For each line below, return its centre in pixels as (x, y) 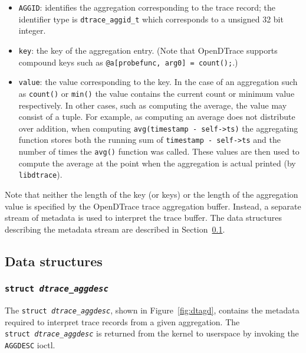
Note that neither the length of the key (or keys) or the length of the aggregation (152, 194)
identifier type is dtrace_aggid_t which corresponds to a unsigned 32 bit (151, 19)
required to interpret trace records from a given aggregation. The (122, 321)
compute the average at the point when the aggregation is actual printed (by (157, 163)
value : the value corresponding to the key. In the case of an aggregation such (158, 82)
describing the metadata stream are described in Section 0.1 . (115, 229)
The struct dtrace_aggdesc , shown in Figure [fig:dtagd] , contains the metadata (152, 310)
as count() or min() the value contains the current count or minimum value (157, 93)
